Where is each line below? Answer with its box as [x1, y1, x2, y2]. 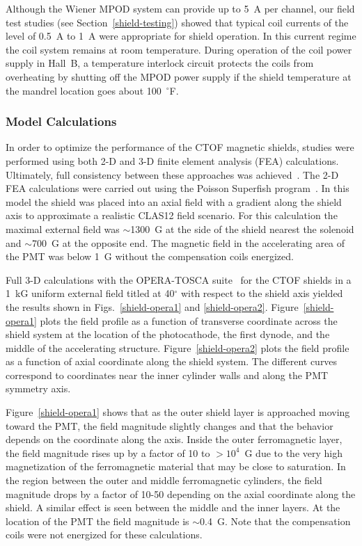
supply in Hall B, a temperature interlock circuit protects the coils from [6, 56, 314, 70]
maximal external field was [6, 221, 120, 236]
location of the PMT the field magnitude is [6, 513, 189, 528]
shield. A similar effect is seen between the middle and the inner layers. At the [6, 500, 340, 515]
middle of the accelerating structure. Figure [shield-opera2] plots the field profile [6, 340, 349, 355]
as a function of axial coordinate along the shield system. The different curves [6, 354, 338, 369]
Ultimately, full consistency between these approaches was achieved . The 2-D [6, 167, 339, 182]
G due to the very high [244, 445, 343, 460]
